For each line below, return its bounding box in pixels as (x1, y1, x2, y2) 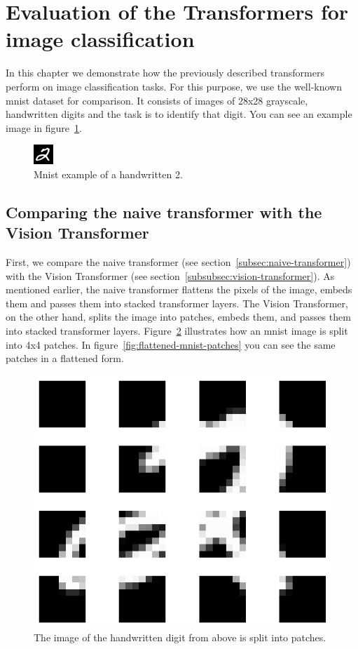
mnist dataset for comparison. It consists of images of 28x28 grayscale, (6, 93, 308, 107)
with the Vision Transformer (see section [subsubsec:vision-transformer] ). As (6, 268, 335, 283)
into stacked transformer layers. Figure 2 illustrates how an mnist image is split (6, 323, 348, 338)
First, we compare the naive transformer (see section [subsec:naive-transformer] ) (6, 255, 351, 269)
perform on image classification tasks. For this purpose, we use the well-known (6, 79, 342, 93)
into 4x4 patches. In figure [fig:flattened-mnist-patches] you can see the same (6, 337, 336, 352)
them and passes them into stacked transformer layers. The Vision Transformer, (6, 295, 348, 310)
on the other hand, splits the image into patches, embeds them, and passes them (6, 309, 351, 324)
